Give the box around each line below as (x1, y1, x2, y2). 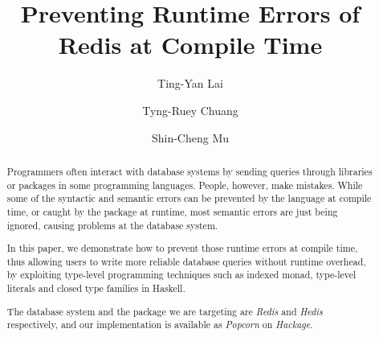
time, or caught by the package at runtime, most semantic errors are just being (6, 204, 338, 218)
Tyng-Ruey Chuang (142, 101, 238, 118)
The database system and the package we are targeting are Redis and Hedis (6, 304, 323, 318)
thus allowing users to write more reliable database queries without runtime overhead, (6, 254, 366, 268)
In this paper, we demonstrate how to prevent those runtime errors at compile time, (6, 241, 358, 255)
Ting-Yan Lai (157, 75, 223, 92)
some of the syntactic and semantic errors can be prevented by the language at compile (6, 191, 372, 205)
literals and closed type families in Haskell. (6, 282, 185, 295)
